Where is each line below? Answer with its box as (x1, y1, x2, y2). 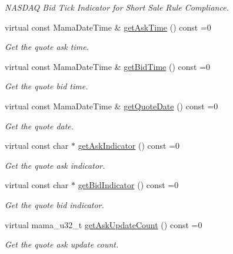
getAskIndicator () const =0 (78, 139, 180, 152)
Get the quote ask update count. (5, 238, 119, 250)
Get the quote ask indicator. (5, 159, 105, 171)
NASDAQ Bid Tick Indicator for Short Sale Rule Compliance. (5, 1, 229, 13)
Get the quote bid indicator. (5, 198, 104, 210)
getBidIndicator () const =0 (78, 179, 179, 191)
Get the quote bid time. (5, 80, 88, 92)
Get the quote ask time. (5, 41, 89, 53)
